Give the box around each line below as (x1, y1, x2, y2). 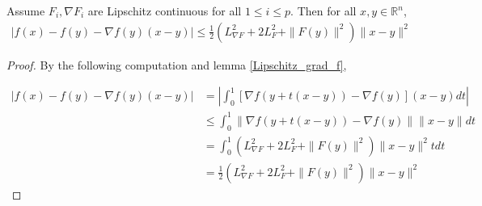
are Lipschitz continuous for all (87, 2, 242, 19)
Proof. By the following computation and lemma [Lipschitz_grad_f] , (6, 56, 347, 73)
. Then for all (290, 2, 357, 19)
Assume (6, 2, 45, 19)
